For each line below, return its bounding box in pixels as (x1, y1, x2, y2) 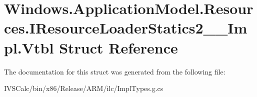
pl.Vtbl (4, 37, 54, 57)
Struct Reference (59, 37, 178, 57)
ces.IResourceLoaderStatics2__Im (4, 17, 247, 38)
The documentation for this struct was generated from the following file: (4, 66, 225, 76)
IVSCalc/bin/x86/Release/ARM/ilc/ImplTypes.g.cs (4, 83, 163, 93)
